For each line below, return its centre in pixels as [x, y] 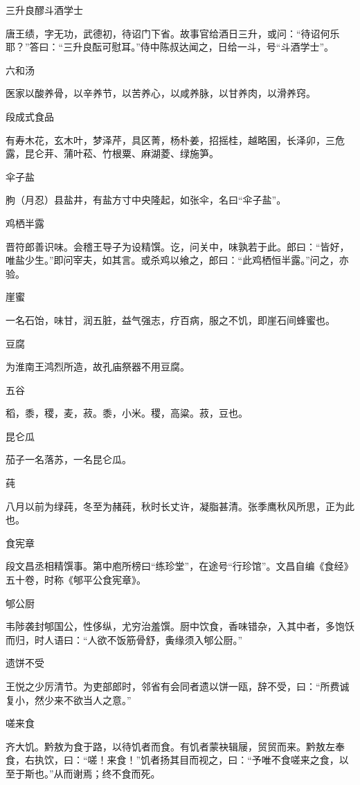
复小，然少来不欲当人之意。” [69, 700]
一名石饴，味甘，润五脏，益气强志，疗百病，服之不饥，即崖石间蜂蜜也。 [170, 319]
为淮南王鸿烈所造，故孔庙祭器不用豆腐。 [98, 367]
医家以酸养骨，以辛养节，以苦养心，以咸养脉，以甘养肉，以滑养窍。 [161, 93]
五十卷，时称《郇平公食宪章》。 [76, 580]
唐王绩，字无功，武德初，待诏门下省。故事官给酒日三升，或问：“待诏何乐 [173, 33]
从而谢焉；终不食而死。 [107, 773]
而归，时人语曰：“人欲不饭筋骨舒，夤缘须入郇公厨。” [124, 639]
